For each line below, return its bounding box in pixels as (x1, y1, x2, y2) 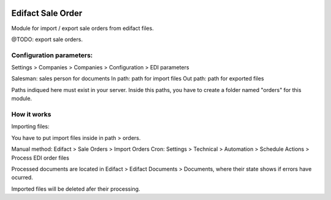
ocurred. (11, 174, 33, 181)
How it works (11, 110, 51, 118)
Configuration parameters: (11, 51, 93, 60)
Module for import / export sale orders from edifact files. (11, 25, 154, 32)
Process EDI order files (11, 154, 70, 161)
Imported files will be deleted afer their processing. (11, 185, 140, 193)
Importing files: (11, 123, 50, 130)
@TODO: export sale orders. (11, 36, 83, 43)
